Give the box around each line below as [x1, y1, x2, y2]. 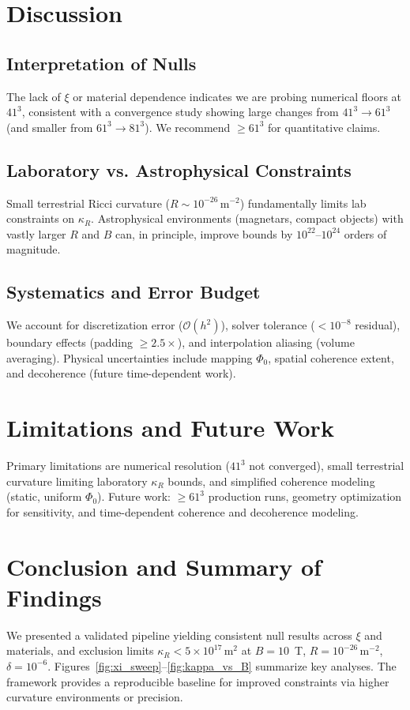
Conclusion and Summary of [6, 550, 322, 582]
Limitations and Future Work [6, 411, 334, 444]
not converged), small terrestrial [249, 457, 404, 474]
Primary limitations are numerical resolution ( [6, 457, 230, 474]
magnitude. [6, 241, 61, 257]
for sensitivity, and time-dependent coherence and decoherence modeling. [6, 503, 359, 520]
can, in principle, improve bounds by [115, 225, 293, 242]
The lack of [6, 88, 61, 104]
